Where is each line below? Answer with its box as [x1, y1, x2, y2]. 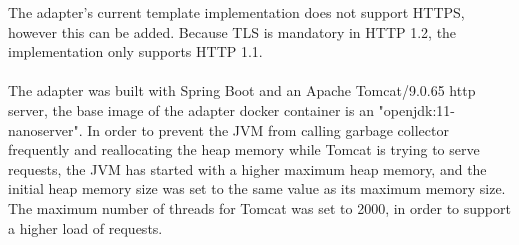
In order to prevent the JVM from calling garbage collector [87, 119, 449, 140]
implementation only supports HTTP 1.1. [8, 41, 263, 62]
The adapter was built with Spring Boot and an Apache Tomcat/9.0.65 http [8, 80, 476, 101]
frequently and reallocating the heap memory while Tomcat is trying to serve [8, 139, 480, 160]
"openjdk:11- [378, 99, 456, 120]
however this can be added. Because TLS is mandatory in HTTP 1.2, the [8, 21, 457, 42]
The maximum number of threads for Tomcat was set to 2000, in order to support [8, 197, 511, 218]
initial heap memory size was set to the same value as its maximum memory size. [8, 178, 506, 199]
